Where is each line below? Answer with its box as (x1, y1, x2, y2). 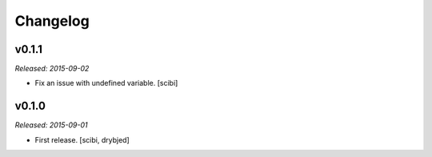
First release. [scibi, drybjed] (34, 135, 130, 144)
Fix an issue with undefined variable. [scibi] (34, 78, 178, 88)
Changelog (14, 12, 90, 30)
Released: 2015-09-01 (14, 120, 88, 130)
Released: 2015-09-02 (14, 64, 90, 74)
